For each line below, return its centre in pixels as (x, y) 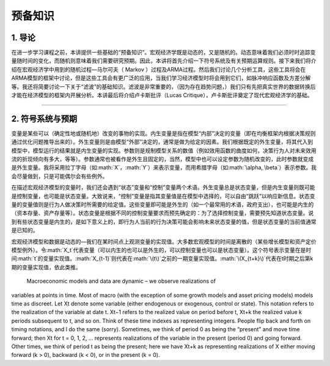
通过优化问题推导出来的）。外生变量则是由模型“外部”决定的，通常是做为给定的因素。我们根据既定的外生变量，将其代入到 (162, 142)
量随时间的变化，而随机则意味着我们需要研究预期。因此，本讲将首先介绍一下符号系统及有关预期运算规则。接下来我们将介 (164, 61)
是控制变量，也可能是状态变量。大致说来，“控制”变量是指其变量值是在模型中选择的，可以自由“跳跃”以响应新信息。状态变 (163, 196)
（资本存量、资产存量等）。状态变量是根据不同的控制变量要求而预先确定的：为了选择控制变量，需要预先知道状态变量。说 (163, 213)
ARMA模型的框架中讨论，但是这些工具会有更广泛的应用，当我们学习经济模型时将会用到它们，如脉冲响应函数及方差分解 (161, 78)
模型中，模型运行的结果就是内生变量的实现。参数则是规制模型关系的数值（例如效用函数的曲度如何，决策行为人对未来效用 (164, 151)
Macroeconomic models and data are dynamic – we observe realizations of (121, 281)
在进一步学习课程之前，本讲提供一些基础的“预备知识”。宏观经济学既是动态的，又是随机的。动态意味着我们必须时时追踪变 (163, 53)
